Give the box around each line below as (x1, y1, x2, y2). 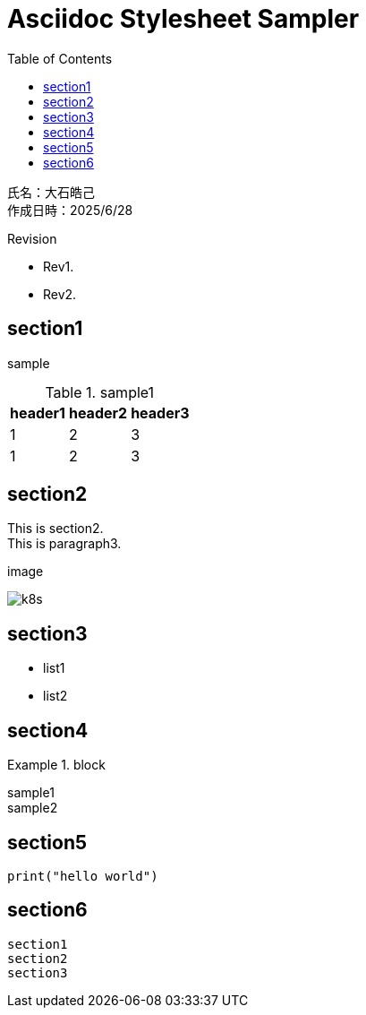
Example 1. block (7, 757, 106, 773)
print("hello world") (7, 868, 158, 883)
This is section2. (7, 520, 104, 537)
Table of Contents (7, 50, 113, 66)
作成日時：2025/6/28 (7, 202, 133, 218)
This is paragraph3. (7, 536, 122, 552)
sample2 (7, 800, 58, 816)
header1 (10, 403, 65, 422)
